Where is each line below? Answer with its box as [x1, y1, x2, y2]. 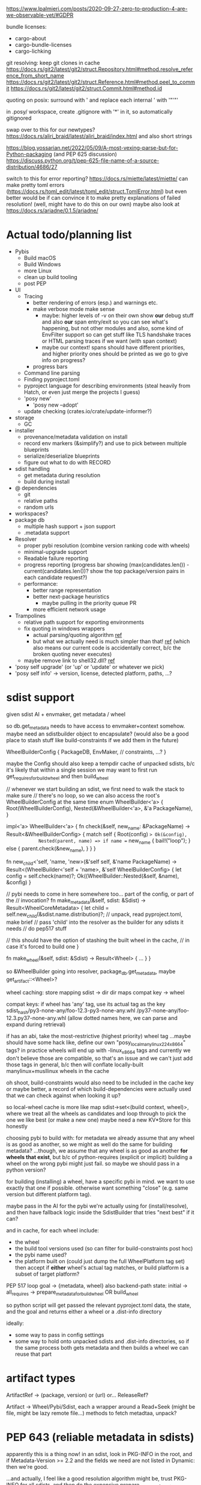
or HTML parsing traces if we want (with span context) [41, 337, 177, 345]
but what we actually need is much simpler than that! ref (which [32, 638, 190, 645]
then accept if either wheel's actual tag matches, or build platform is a [14, 1264, 189, 1271]
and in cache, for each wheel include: [6, 1227, 99, 1234]
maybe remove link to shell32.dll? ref [23, 657, 115, 664]
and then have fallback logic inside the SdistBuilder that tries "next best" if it [6, 1209, 194, 1216]
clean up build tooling [23, 273, 78, 280]
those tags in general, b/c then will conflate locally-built [6, 1061, 144, 1068]
